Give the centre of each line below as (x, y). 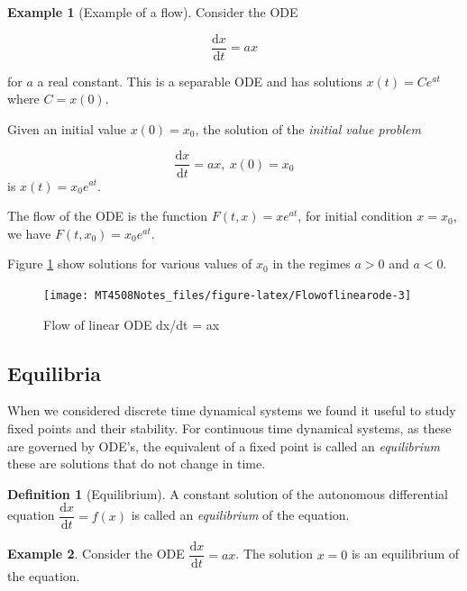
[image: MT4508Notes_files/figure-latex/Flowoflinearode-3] (228, 295)
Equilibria (54, 373)
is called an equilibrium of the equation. (240, 515)
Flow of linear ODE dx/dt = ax (132, 324)
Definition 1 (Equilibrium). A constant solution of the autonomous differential (228, 493)
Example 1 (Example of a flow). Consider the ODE (153, 12)
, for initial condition (355, 216)
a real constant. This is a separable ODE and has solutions (200, 81)
